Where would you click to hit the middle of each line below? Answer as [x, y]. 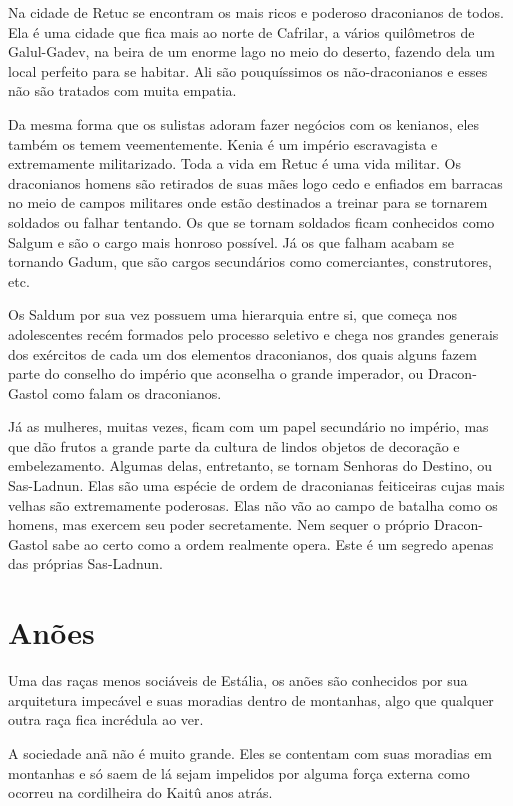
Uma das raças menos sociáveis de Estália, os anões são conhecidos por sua [238, 680]
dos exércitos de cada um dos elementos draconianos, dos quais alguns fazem [242, 353]
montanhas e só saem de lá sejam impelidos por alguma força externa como [239, 772]
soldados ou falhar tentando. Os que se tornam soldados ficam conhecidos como [251, 221]
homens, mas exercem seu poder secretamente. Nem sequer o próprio [219, 524]
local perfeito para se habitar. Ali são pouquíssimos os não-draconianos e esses [248, 70]
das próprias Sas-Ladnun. [85, 563]
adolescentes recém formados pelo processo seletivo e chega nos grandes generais [253, 333]
